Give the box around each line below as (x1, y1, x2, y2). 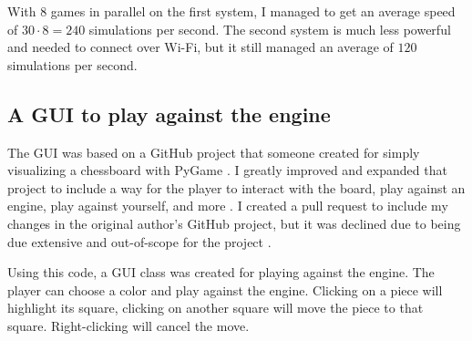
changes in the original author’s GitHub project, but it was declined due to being (7, 213, 461, 232)
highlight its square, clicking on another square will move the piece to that (7, 298, 424, 317)
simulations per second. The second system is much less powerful (88, 19, 451, 38)
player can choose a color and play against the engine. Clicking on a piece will (7, 280, 443, 299)
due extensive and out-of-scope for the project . (7, 232, 272, 251)
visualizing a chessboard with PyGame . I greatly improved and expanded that (7, 160, 447, 180)
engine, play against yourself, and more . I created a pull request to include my (7, 196, 448, 215)
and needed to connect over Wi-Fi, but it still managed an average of (7, 37, 394, 57)
